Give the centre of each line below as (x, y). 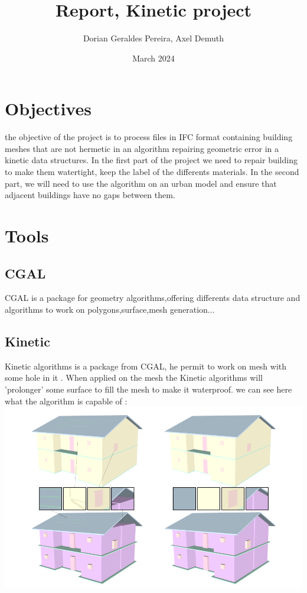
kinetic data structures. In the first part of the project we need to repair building (151, 160)
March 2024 (153, 58)
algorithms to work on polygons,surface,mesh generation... (110, 309)
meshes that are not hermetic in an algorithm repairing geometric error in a (142, 148)
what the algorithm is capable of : (66, 401)
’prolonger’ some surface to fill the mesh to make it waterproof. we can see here (148, 389)
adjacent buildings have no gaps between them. (90, 195)
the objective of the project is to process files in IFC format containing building (149, 137)
